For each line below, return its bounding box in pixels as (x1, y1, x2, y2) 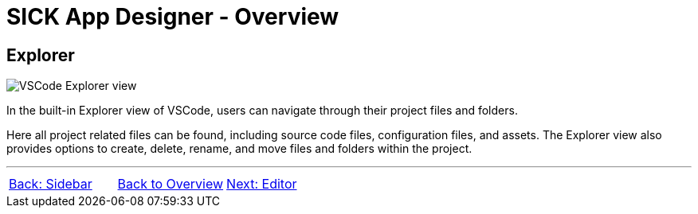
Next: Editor (226, 176, 297, 193)
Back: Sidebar (9, 176, 92, 193)
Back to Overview (117, 176, 224, 193)
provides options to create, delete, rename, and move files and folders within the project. (6, 142, 473, 156)
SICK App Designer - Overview (6, 3, 339, 30)
